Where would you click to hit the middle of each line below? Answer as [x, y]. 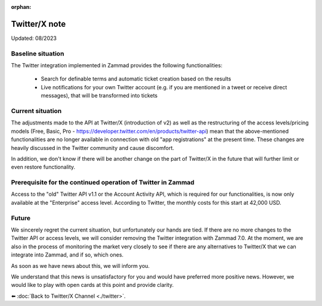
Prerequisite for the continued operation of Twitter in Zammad [103, 183]
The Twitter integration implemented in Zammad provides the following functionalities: [117, 65]
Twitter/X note [38, 24]
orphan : [21, 7]
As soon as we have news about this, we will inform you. [80, 266]
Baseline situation [38, 54]
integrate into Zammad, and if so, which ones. [67, 255]
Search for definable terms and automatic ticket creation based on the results [136, 79]
